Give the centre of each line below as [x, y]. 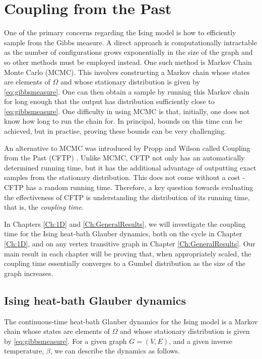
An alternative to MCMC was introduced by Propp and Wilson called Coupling [127, 148]
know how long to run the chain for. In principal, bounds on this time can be [123, 121]
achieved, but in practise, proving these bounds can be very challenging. [115, 131]
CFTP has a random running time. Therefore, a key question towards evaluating [129, 187]
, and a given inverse [201, 341]
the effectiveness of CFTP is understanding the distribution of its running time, [127, 197]
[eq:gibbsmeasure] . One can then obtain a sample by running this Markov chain [127, 91]
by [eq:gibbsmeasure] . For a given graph [65, 341]
